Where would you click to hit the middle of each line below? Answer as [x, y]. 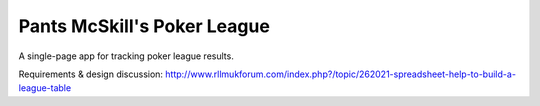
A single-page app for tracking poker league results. [126, 56]
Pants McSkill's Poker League [144, 26]
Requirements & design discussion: [91, 74]
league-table [45, 88]
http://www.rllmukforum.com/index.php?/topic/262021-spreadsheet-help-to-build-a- [341, 74]
